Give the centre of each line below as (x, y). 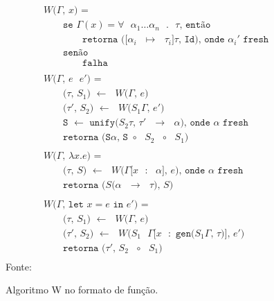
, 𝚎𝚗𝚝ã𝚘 (195, 25)
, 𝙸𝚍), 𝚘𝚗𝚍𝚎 (201, 40)
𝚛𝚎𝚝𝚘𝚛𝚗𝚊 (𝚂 (87, 138)
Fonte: (19, 266)
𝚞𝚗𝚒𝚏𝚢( (104, 123)
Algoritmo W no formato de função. (82, 290)
